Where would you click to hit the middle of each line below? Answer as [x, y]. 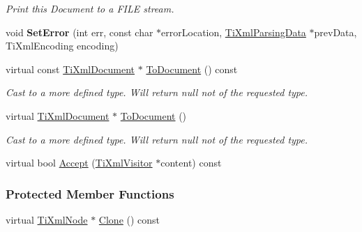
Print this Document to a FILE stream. [90, 8]
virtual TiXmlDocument [58, 115]
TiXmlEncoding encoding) [62, 46]
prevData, [335, 32]
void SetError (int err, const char [80, 32]
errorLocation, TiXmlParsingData [234, 32]
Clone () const [129, 219]
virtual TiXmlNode [47, 219]
